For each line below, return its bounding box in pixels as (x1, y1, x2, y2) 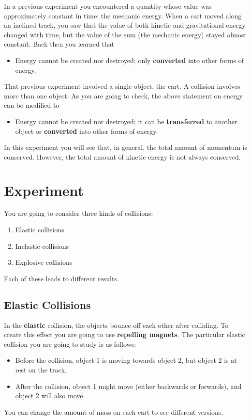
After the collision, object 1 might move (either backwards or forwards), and (15, 381, 242, 391)
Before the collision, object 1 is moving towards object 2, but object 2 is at (15, 355, 237, 365)
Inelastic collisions (15, 241, 69, 251)
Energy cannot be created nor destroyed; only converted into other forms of (15, 55, 244, 65)
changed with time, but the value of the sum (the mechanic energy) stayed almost (4, 29, 247, 39)
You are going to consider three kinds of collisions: (4, 208, 153, 218)
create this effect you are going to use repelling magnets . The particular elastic (4, 329, 245, 339)
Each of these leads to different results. (4, 273, 119, 283)
